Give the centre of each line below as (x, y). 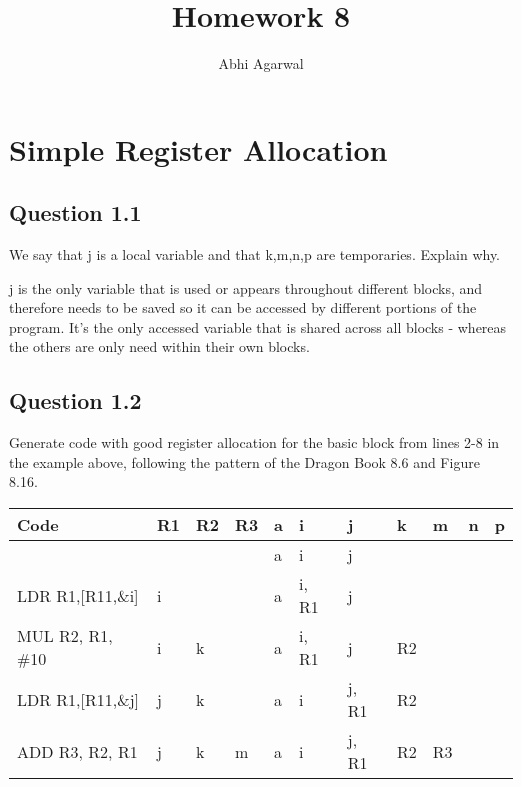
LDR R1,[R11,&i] (78, 595)
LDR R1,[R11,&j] (78, 699)
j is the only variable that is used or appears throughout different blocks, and (246, 287)
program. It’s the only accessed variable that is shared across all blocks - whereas (258, 326)
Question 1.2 (75, 400)
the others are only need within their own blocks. (159, 346)
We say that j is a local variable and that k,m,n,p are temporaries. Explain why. (255, 254)
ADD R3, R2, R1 (77, 751)
